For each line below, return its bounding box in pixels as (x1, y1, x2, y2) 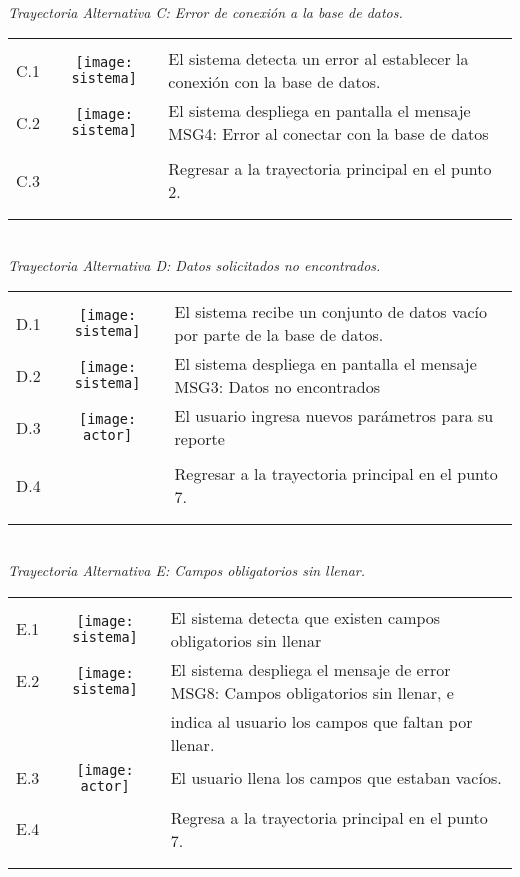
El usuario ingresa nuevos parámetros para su (174, 404, 494, 428)
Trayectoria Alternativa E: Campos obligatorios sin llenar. (8, 559, 366, 580)
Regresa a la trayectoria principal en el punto (170, 805, 488, 829)
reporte (174, 427, 225, 451)
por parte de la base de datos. (174, 323, 384, 347)
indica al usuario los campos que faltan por (170, 709, 473, 733)
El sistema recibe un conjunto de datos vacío (174, 300, 488, 324)
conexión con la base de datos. (168, 70, 381, 94)
